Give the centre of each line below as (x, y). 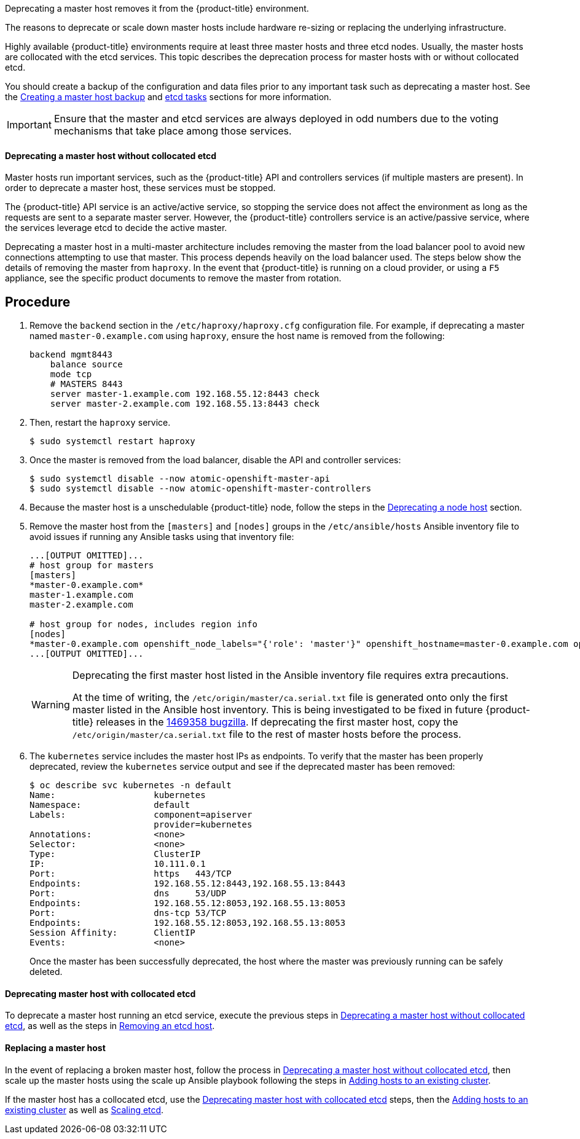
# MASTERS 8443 (86, 384)
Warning (51, 705)
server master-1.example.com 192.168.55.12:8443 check (185, 394)
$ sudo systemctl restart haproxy (112, 441)
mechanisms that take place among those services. (173, 131)
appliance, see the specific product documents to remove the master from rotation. (173, 278)
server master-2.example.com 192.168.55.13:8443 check (185, 404)
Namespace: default (110, 805)
